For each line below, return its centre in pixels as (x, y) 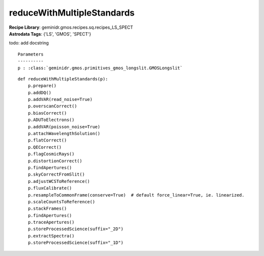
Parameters (31, 54)
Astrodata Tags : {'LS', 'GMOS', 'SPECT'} (50, 34)
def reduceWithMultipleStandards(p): (63, 79)
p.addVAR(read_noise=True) (60, 99)
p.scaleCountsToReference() (61, 202)
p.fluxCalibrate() (50, 188)
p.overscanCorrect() (52, 106)
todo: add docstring (29, 43)
